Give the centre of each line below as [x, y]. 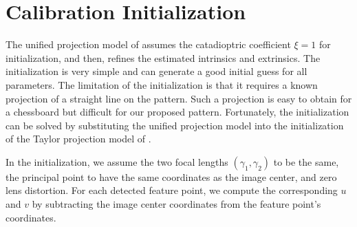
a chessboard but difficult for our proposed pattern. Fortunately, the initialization [177, 112]
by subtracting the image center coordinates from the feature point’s [176, 204]
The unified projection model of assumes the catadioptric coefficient [148, 44]
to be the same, [306, 161]
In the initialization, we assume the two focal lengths [117, 161]
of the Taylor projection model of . [78, 139]
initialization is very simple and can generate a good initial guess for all [156, 71]
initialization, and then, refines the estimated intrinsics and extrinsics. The [163, 57]
